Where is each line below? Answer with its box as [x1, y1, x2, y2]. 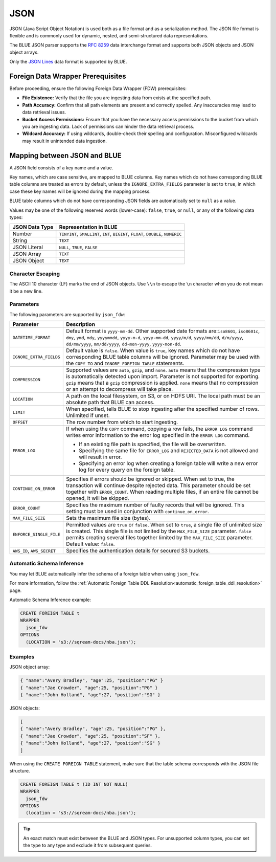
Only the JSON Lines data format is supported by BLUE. [9, 59, 127, 65]
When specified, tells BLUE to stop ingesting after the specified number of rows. [65, 406, 259, 413]
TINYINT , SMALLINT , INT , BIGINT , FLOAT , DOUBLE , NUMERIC [59, 230, 182, 237]
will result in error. [78, 453, 122, 460]
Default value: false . [65, 540, 115, 547]
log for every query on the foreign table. [78, 466, 175, 473]
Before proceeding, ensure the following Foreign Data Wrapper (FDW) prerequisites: [9, 85, 187, 92]
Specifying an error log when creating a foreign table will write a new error [78, 460, 258, 467]
